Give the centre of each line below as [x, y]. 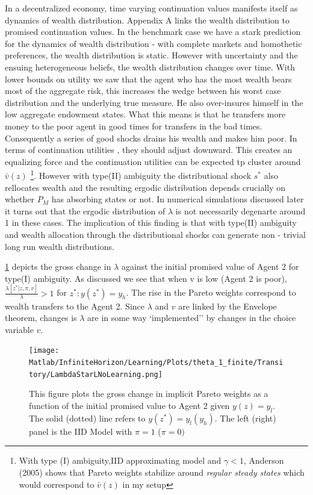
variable [19, 329]
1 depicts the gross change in [58, 266]
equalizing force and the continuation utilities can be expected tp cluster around [153, 161]
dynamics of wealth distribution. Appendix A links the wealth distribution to [147, 20]
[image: [44, 351]
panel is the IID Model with [81, 431]
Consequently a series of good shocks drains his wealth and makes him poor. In [151, 138]
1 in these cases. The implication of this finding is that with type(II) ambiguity [151, 223]
